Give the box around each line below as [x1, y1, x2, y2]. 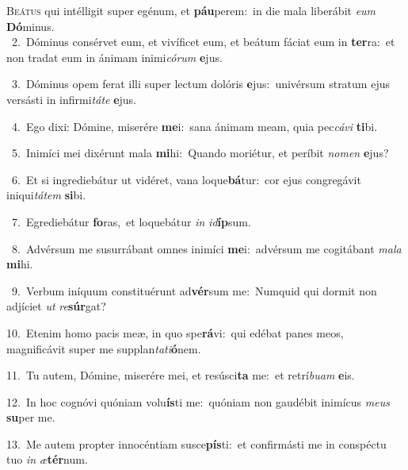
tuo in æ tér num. [6, 451, 88, 468]
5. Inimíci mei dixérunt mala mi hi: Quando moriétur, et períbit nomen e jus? [11, 144, 389, 161]
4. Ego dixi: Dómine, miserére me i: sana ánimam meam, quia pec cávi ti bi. [11, 118, 378, 134]
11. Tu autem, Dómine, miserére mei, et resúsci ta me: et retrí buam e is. [6, 367, 355, 383]
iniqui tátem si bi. [6, 187, 86, 203]
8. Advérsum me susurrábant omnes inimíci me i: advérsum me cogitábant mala [11, 240, 402, 256]
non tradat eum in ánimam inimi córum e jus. [6, 48, 223, 65]
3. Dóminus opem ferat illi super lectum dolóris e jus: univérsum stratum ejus [11, 75, 390, 92]
